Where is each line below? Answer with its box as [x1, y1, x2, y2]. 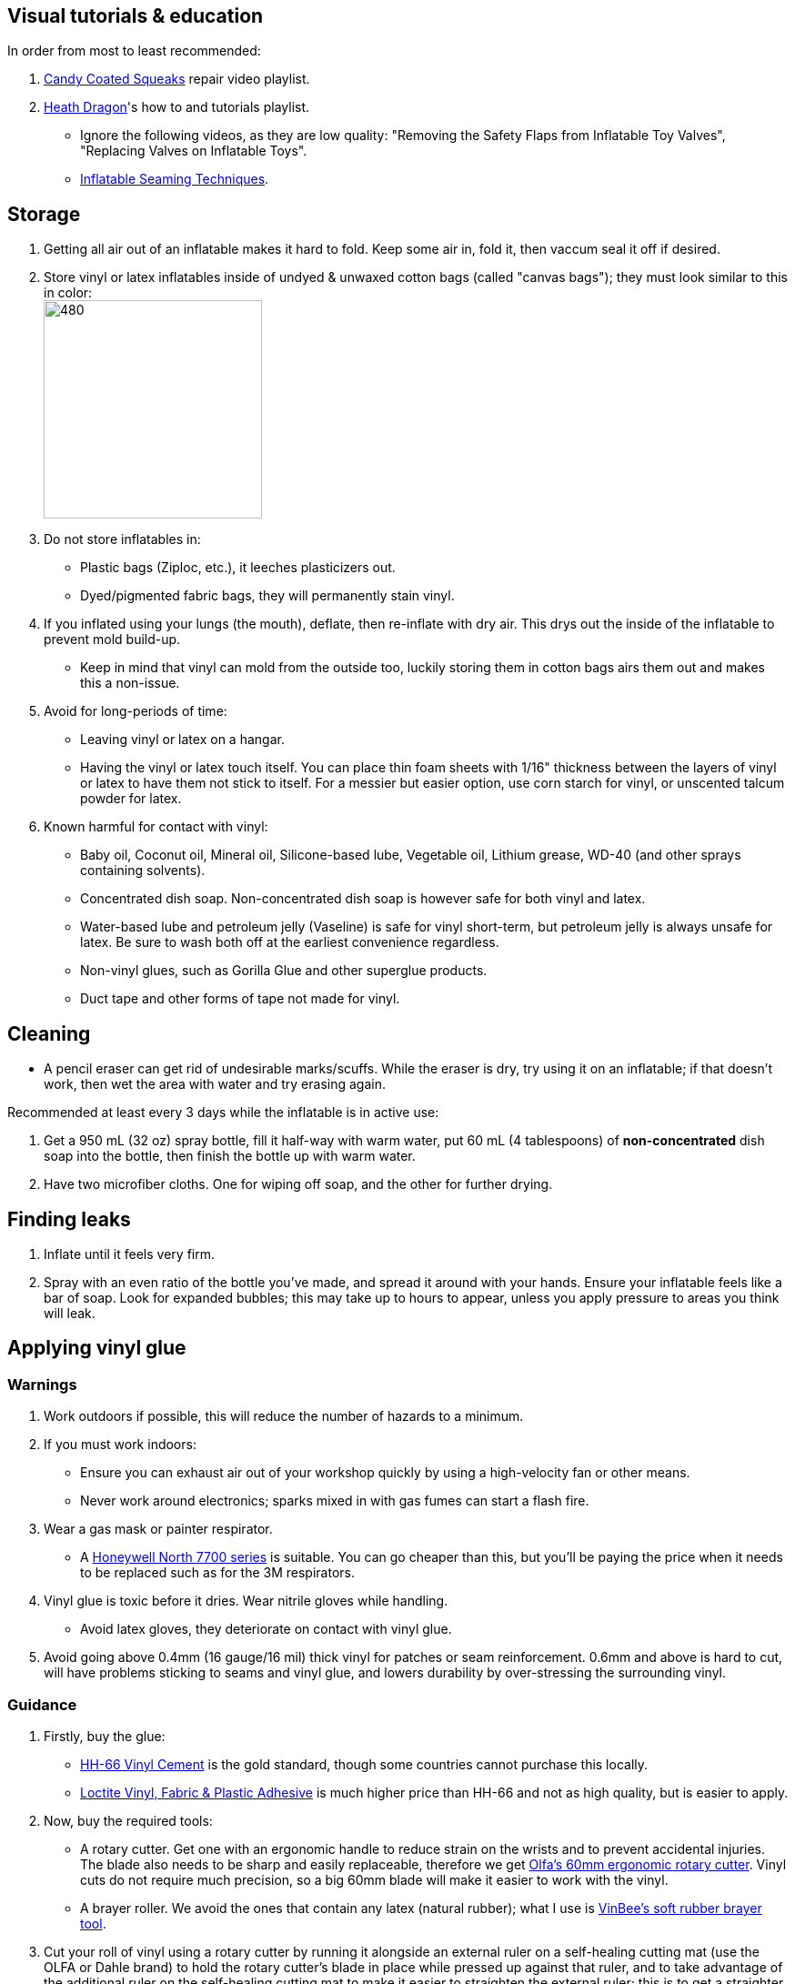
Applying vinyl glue [7, 1336, 186, 1360]
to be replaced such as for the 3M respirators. [80, 1565, 355, 1581]
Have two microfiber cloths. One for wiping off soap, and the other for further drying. [44, 1176, 553, 1193]
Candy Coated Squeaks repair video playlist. [44, 71, 310, 87]
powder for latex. [80, 791, 182, 807]
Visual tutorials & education [7, 5, 264, 27]
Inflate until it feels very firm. [44, 1245, 215, 1262]
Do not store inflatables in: [44, 531, 201, 548]
